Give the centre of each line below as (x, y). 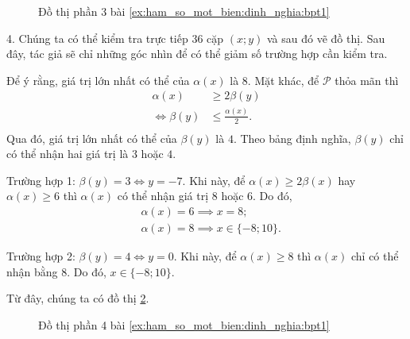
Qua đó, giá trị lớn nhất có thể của (92, 138)
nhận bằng (32, 271)
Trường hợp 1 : (41, 180)
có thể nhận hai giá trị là (68, 154)
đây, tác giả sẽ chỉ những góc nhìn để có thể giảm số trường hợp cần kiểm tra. (197, 54)
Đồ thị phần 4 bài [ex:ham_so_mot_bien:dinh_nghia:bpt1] (184, 324)
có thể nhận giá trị (163, 196)
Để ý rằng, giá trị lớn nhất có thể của (98, 80)
